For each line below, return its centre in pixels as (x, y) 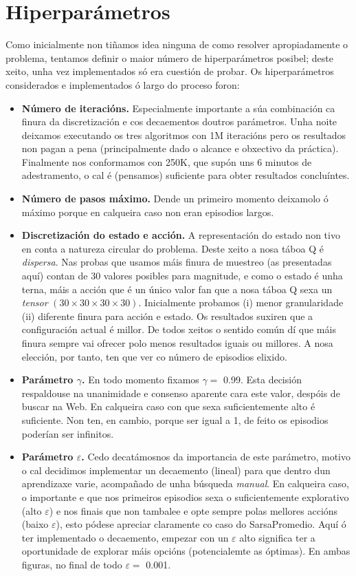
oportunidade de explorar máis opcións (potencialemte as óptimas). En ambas (186, 551)
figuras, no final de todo (72, 564)
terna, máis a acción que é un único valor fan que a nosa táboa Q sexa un (177, 289)
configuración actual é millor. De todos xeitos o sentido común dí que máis (179, 329)
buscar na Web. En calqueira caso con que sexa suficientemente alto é (168, 406)
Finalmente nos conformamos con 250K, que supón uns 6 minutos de (167, 161)
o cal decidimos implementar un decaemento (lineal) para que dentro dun (176, 470)
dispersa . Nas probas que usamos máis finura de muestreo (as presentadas (177, 262)
